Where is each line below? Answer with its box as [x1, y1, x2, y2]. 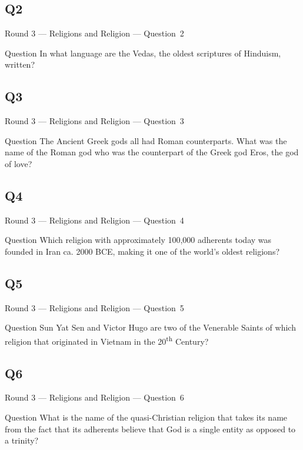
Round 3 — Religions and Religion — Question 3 [5, 115, 184, 127]
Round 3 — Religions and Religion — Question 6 [5, 391, 184, 404]
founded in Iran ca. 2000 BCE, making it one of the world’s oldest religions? [5, 245, 280, 257]
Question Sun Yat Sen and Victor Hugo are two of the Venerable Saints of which [5, 321, 296, 334]
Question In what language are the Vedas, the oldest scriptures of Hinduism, [5, 46, 281, 59]
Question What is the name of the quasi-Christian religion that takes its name [5, 411, 288, 423]
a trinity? [5, 434, 39, 446]
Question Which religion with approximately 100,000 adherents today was [5, 234, 272, 246]
